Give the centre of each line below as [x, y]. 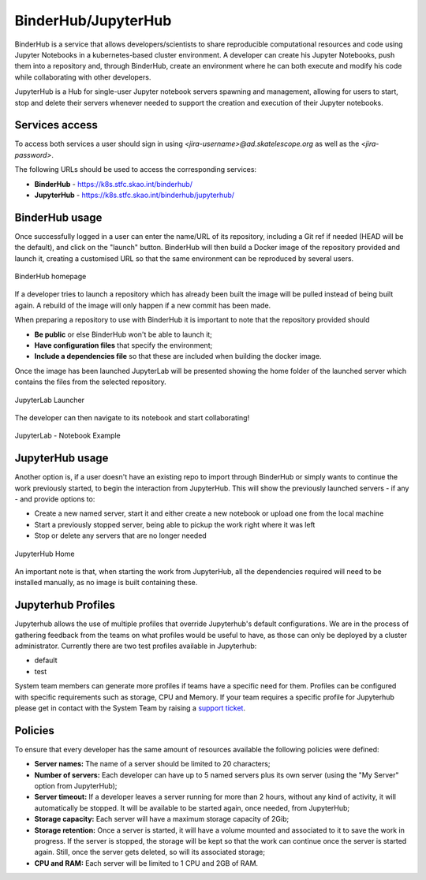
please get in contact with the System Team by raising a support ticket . [130, 708]
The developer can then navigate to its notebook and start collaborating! [132, 417]
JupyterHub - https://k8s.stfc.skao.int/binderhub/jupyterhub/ [135, 195]
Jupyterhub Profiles [65, 605]
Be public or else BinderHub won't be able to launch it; [123, 334]
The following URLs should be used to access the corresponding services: [135, 170]
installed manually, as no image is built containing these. [106, 583]
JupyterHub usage [62, 459]
